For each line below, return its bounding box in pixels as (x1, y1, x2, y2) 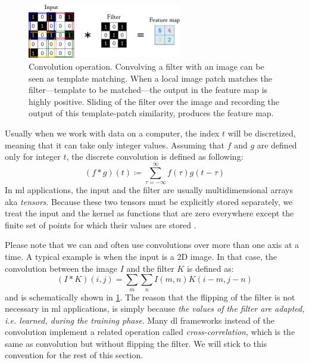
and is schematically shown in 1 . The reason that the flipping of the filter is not (5, 290, 295, 303)
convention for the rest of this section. (5, 349, 143, 361)
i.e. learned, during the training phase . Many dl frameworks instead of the (5, 314, 274, 326)
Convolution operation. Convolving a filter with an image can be (29, 60, 264, 73)
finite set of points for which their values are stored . (5, 218, 196, 231)
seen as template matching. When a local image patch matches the (29, 72, 272, 84)
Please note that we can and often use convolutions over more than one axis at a (5, 238, 299, 251)
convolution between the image (5, 262, 117, 274)
